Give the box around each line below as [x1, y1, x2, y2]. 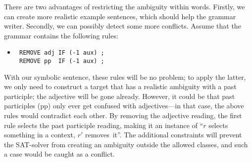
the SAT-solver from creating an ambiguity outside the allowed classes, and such [4, 139, 248, 149]
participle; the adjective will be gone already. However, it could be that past [4, 91, 235, 101]
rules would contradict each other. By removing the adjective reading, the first [4, 110, 242, 121]
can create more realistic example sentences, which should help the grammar [4, 11, 236, 21]
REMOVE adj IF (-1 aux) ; [19, 49, 104, 57]
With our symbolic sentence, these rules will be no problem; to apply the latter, [4, 71, 246, 82]
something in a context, [4, 130, 75, 140]
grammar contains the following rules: [4, 30, 118, 40]
